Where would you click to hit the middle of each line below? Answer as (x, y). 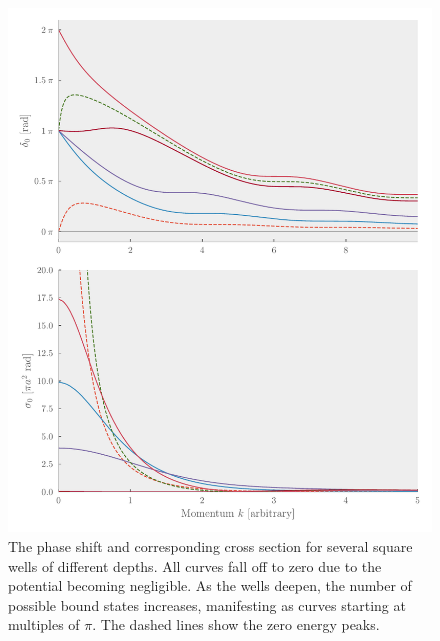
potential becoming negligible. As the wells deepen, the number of (210, 585)
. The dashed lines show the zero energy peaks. (236, 624)
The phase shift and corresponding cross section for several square (210, 545)
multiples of (44, 624)
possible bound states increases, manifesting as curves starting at (207, 604)
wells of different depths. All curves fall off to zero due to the (195, 565)
